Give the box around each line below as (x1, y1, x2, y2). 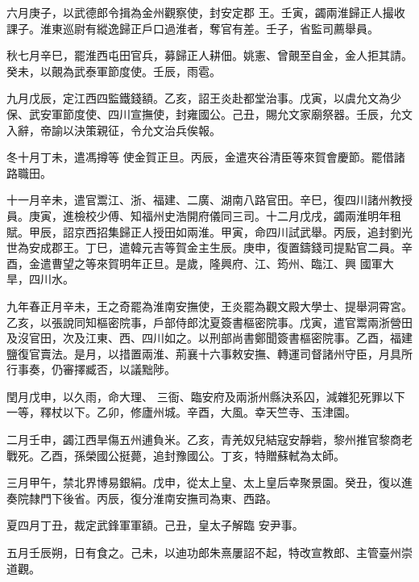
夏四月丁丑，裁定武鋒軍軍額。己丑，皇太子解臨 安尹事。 (6, 517, 304, 534)
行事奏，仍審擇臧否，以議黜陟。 (6, 361, 176, 378)
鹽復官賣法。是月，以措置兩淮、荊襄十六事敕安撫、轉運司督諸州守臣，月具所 (6, 345, 413, 362)
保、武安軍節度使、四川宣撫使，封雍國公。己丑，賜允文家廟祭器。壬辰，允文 (6, 105, 413, 122)
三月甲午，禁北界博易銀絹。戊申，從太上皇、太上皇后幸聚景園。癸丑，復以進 (6, 474, 413, 491)
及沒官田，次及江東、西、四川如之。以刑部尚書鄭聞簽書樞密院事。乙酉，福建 (6, 329, 413, 346)
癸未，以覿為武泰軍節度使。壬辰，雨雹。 (6, 62, 221, 79)
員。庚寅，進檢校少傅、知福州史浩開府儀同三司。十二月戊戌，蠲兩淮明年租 (6, 207, 401, 224)
